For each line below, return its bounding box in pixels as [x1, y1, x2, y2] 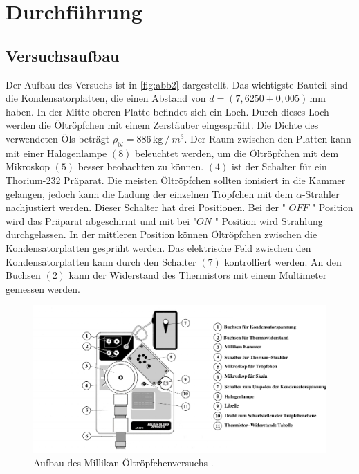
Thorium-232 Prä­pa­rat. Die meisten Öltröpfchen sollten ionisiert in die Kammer [6, 172, 346, 187]
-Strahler [302, 186, 340, 201]
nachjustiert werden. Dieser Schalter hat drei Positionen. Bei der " [6, 200, 286, 215]
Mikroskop [6, 159, 50, 174]
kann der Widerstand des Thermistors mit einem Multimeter [68, 268, 327, 282]
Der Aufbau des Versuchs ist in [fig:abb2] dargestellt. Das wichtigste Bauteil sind [6, 77, 348, 91]
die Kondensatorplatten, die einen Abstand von [6, 91, 206, 105]
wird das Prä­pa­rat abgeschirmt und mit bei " [6, 213, 197, 228]
